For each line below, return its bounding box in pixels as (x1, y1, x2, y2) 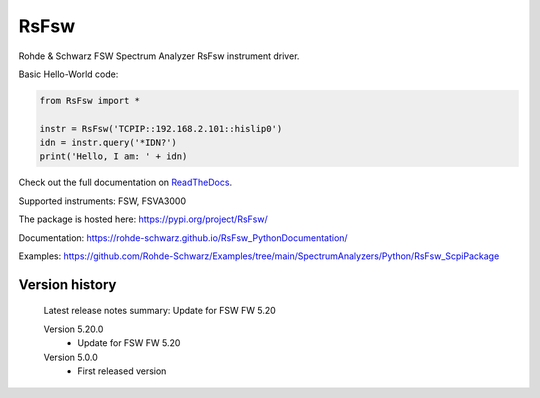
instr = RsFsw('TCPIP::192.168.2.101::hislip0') (39, 123, 283, 134)
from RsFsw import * (39, 95, 140, 106)
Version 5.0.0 (43, 351, 99, 363)
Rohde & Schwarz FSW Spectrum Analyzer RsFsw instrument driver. (18, 50, 300, 62)
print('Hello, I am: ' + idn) (39, 151, 188, 162)
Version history (18, 276, 117, 293)
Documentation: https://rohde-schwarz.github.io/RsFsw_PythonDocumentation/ (18, 231, 349, 244)
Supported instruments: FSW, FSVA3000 (18, 195, 187, 207)
